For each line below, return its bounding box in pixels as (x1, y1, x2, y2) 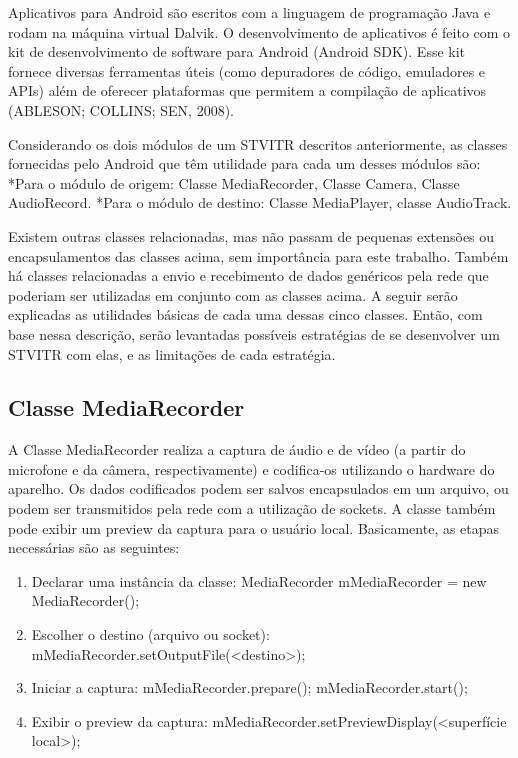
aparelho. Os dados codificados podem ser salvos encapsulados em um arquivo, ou (8, 478, 509, 499)
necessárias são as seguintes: (8, 537, 180, 558)
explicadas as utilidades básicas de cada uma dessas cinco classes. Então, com (8, 304, 483, 325)
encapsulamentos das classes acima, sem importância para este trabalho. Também (8, 245, 509, 266)
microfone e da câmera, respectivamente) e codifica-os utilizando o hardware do (8, 458, 495, 479)
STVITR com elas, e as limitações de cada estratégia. (8, 343, 336, 364)
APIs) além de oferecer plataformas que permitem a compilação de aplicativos (8, 80, 487, 101)
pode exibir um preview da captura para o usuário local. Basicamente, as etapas (8, 517, 500, 538)
